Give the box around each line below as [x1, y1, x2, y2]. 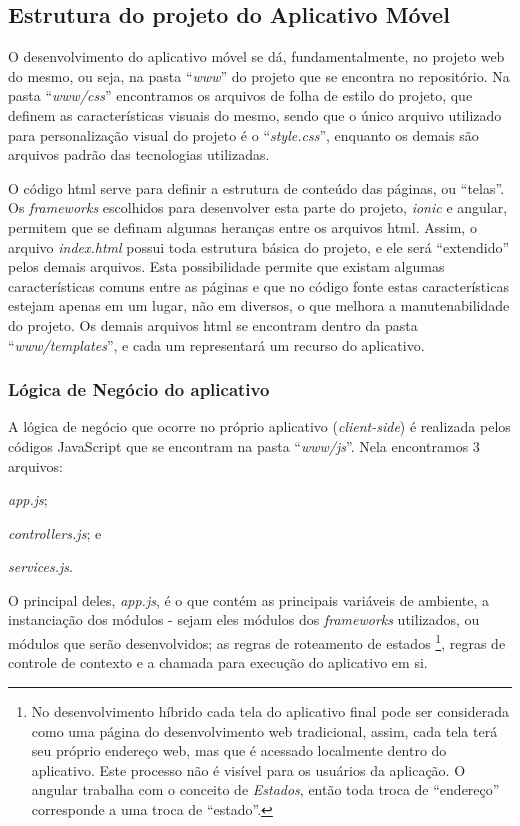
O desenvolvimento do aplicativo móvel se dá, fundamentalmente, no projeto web [8, 46, 505, 67]
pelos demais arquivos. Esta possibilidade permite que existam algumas [8, 256, 445, 277]
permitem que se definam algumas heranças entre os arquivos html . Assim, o [8, 216, 477, 237]
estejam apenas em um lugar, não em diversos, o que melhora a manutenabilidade [8, 295, 510, 316]
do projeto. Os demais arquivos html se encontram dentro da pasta [8, 314, 418, 335]
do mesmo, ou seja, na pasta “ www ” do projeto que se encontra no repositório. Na [8, 65, 510, 86]
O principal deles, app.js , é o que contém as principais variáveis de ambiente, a [8, 589, 490, 610]
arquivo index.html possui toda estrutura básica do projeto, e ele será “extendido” [8, 236, 510, 257]
